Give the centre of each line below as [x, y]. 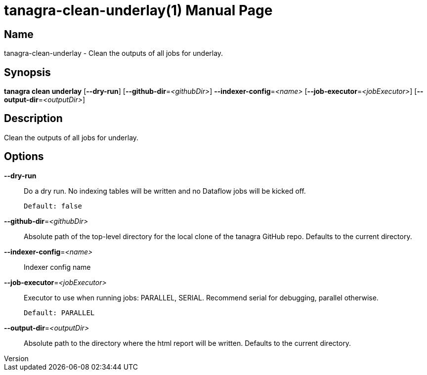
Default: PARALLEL [59, 312]
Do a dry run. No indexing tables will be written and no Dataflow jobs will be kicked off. [165, 191]
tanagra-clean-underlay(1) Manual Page [138, 10]
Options [24, 157]
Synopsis [27, 72]
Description [33, 119]
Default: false [53, 206]
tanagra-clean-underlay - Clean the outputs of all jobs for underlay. [114, 53]
